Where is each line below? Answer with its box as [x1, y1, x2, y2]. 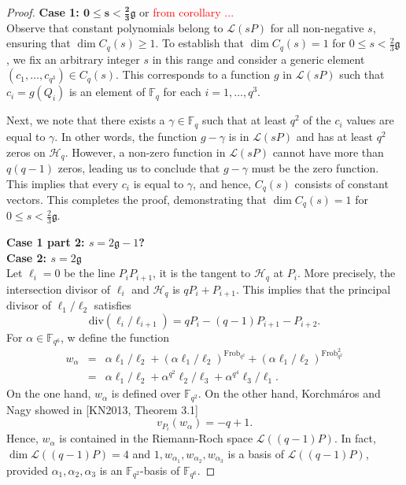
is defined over [111, 385, 181, 402]
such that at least [202, 112, 287, 128]
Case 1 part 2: [6, 234, 85, 250]
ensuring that [6, 35, 71, 51]
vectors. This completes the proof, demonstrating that [6, 191, 267, 208]
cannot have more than [272, 143, 384, 160]
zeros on [6, 143, 46, 160]
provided [6, 461, 48, 478]
